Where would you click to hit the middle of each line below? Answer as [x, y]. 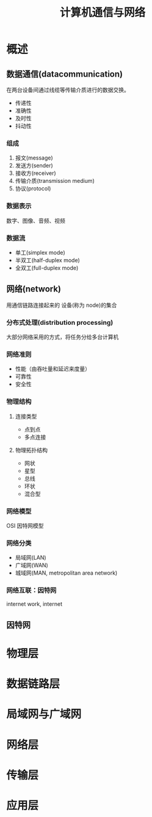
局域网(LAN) [31, 558]
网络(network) [34, 289]
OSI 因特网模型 [25, 525]
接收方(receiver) [35, 173]
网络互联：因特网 [31, 590]
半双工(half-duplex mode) [48, 260]
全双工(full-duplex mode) [47, 268]
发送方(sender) [34, 166]
